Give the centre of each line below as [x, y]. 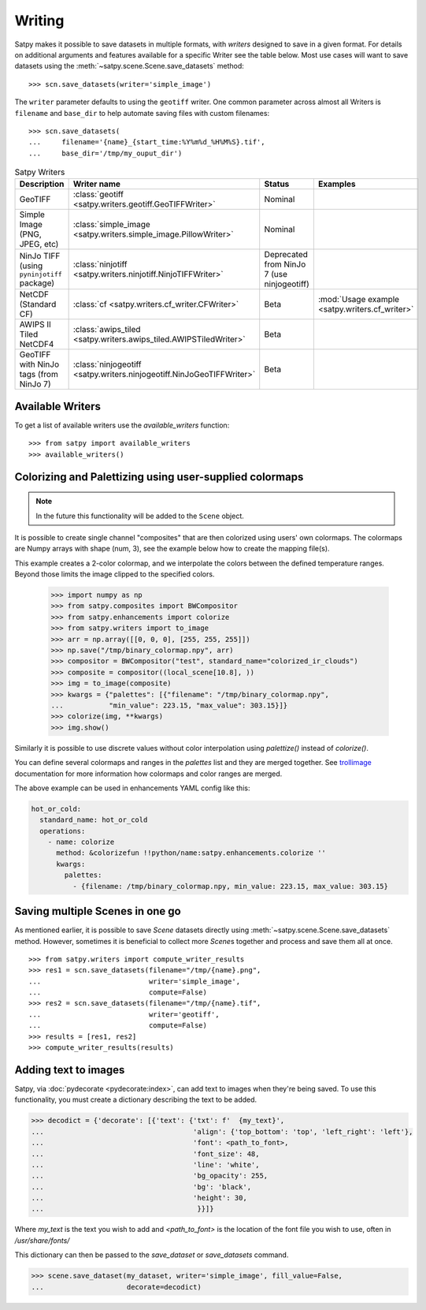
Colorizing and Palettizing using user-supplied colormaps [159, 477]
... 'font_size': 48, [145, 1154]
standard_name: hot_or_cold [94, 820]
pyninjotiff [41, 274]
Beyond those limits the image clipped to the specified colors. [115, 574]
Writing [39, 21]
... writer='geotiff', [124, 1014]
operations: [63, 831]
